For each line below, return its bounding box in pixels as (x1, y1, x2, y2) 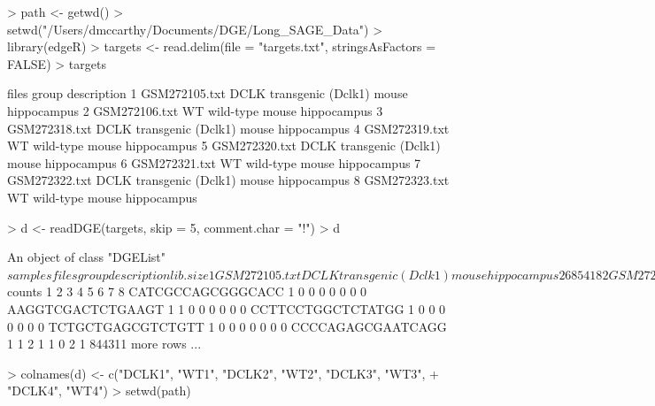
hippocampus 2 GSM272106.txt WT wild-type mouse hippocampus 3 (7, 101, 383, 119)
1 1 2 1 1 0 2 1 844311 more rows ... (7, 334, 202, 353)
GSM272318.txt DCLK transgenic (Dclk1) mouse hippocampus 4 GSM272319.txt (7, 119, 450, 137)
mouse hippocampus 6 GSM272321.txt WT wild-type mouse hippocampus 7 (7, 153, 421, 172)
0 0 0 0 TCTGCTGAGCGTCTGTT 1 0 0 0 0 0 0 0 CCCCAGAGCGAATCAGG (7, 317, 447, 335)
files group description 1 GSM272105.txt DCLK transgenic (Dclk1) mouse (7, 84, 408, 103)
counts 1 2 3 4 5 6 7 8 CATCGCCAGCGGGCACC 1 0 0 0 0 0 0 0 (7, 282, 367, 301)
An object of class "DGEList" (7, 248, 166, 266)
